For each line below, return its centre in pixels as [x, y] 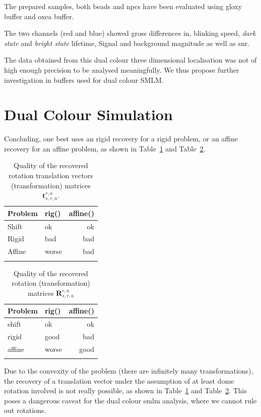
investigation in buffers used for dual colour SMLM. [84, 80]
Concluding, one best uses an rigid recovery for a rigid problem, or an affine [121, 139]
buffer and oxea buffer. [39, 16]
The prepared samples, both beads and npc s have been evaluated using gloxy [123, 6]
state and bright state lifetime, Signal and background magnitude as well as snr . [127, 43]
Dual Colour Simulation [88, 114]
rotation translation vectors [51, 175]
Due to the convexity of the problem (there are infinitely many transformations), [129, 371]
